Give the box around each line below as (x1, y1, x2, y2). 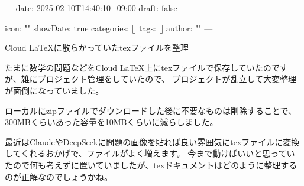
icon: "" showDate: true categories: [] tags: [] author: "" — (5, 21, 213, 34)
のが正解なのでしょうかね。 (5, 170, 112, 182)
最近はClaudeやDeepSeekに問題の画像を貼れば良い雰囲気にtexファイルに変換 (5, 135, 300, 148)
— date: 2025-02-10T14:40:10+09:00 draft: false (5, 2, 177, 14)
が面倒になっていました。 (5, 84, 104, 96)
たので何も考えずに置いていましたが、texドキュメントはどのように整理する (5, 158, 297, 171)
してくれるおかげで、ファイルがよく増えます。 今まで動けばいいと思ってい (5, 147, 295, 159)
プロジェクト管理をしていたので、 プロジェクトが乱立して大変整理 (37, 73, 296, 85)
